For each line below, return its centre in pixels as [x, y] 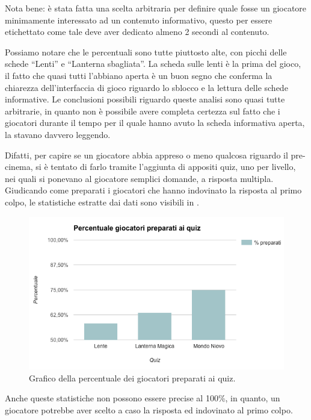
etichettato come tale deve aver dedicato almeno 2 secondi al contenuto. [137, 32]
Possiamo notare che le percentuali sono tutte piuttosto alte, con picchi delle [146, 52]
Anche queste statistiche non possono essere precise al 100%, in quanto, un [143, 398]
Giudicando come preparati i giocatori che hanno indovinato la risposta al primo [153, 190]
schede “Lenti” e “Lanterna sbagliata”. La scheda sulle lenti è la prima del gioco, [153, 64]
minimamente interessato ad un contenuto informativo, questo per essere [139, 20]
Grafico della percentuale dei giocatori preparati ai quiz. [132, 378]
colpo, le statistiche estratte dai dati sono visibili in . [102, 202]
